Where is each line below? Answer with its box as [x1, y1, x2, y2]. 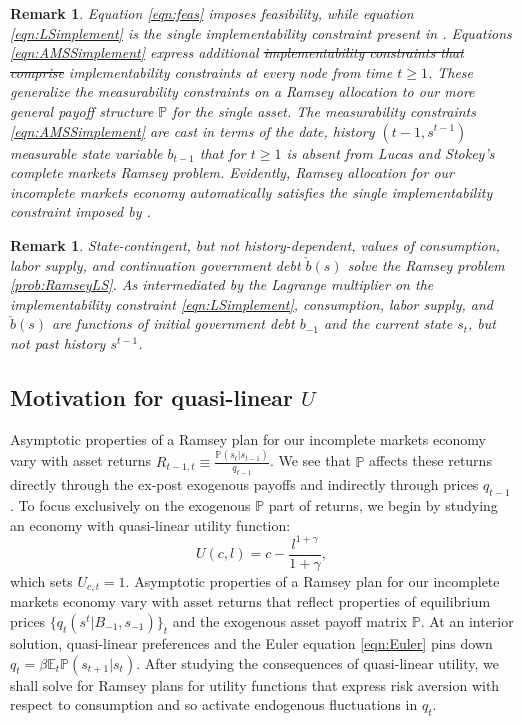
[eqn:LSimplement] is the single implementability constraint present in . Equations [10, 22, 512, 43]
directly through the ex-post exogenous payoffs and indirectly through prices [10, 474, 479, 495]
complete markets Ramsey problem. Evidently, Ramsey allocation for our [10, 162, 454, 183]
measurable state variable [10, 142, 163, 163]
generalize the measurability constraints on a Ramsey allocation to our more [10, 81, 475, 102]
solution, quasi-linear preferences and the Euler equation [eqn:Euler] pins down [10, 632, 493, 653]
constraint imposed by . [10, 201, 151, 222]
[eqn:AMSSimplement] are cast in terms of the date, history [10, 120, 375, 141]
